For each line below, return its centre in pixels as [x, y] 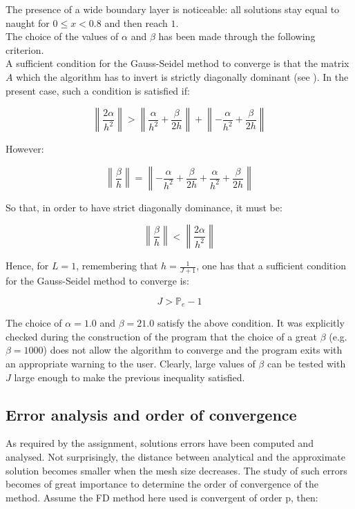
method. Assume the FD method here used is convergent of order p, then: [162, 497]
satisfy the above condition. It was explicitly [251, 323]
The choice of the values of [62, 36]
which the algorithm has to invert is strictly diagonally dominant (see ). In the [182, 76]
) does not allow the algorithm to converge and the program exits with [193, 350]
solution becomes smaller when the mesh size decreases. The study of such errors [176, 470]
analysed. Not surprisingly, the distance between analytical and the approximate [176, 456]
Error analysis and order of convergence [151, 414]
